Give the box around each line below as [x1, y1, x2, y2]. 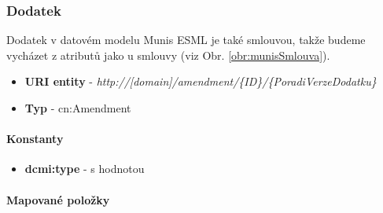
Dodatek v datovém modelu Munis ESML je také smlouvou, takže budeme [6, 31, 366, 48]
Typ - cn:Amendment [24, 100, 131, 116]
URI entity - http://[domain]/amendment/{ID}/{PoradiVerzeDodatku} [24, 73, 377, 90]
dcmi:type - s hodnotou [24, 160, 145, 177]
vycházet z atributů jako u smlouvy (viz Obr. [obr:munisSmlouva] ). [6, 46, 330, 63]
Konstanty [6, 130, 64, 147]
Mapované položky [6, 191, 110, 207]
